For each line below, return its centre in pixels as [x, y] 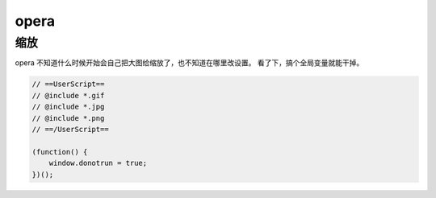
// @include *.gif [68, 95]
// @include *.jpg [68, 107]
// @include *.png [68, 118]
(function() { [60, 152]
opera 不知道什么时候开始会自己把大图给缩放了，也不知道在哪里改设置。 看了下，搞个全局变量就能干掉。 [189, 63]
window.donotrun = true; [98, 163]
